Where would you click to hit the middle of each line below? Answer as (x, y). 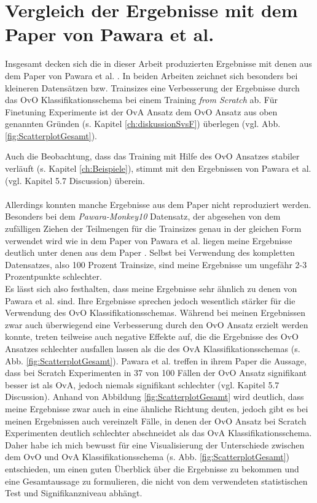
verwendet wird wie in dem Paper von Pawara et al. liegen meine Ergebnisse (149, 240)
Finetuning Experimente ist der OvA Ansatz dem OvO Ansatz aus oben (141, 111)
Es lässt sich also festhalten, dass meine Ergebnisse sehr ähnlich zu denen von (151, 288)
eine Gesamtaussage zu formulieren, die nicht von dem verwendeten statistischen (156, 481)
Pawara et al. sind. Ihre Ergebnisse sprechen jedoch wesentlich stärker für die (150, 300)
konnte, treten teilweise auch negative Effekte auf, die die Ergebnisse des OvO (152, 336)
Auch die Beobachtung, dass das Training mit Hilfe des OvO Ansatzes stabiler (152, 156)
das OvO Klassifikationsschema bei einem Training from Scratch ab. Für (141, 100)
